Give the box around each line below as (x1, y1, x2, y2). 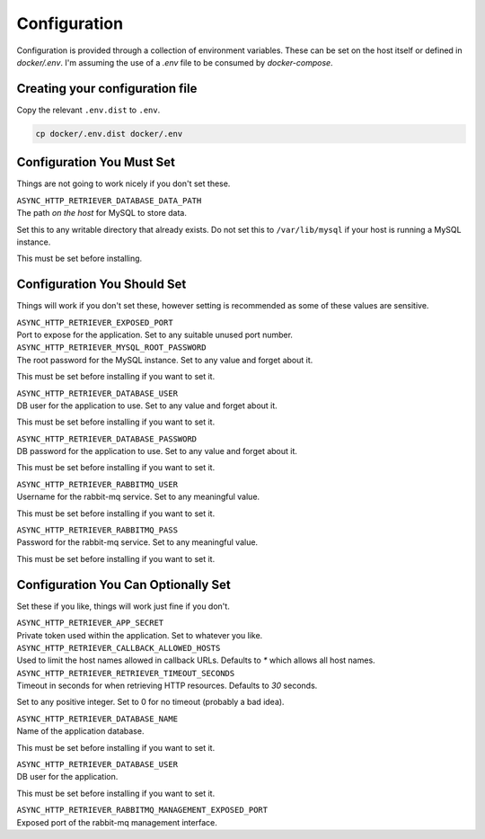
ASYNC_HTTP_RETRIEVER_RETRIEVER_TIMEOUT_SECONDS (16, 668, 235, 678)
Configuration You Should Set (16, 277, 187, 292)
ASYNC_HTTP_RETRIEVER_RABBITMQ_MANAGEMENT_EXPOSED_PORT (16, 805, 269, 816)
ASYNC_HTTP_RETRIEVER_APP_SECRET (16, 618, 164, 629)
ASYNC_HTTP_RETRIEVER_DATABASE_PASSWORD (16, 433, 198, 444)
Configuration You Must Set (16, 155, 175, 170)
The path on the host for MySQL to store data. (16, 208, 188, 219)
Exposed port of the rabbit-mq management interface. (16, 817, 217, 827)
